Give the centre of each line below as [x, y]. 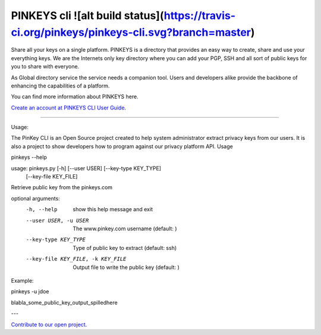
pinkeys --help [29, 157]
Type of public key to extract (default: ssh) [125, 248]
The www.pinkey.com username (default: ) [125, 228]
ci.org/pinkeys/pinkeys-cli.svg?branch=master [131, 32]
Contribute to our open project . [49, 324]
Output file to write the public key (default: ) [126, 267]
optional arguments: [36, 198]
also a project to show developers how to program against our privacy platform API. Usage [122, 146]
